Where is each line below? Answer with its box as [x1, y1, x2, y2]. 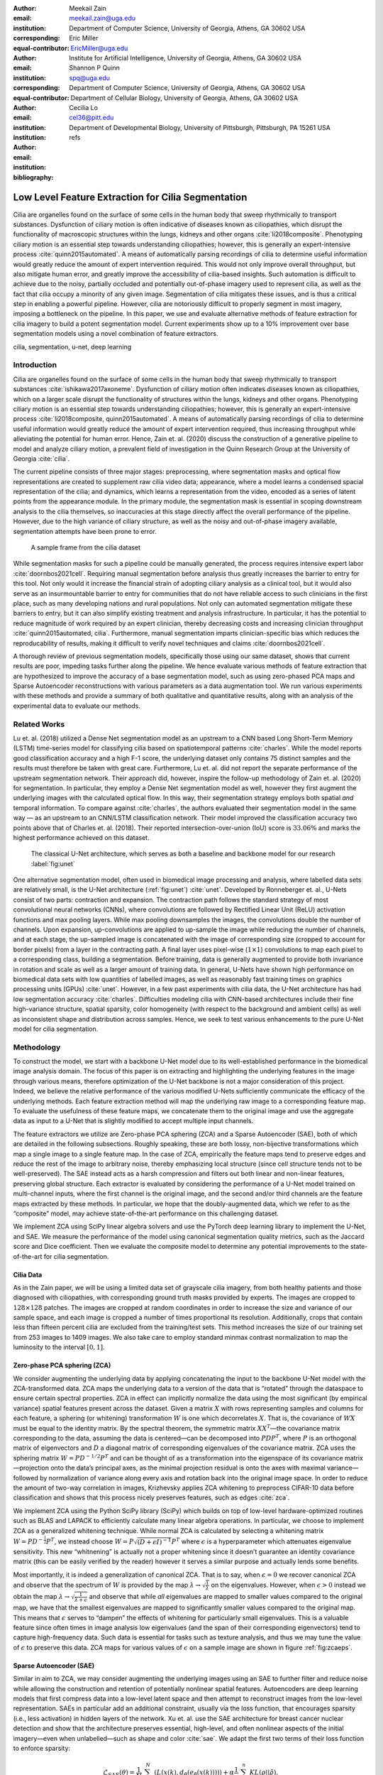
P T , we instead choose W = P [46, 1536, 134, 1546]
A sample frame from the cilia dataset [30, 543, 141, 552]
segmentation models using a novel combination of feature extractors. [13, 329, 218, 338]
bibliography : [13, 173, 54, 181]
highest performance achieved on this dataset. [13, 833, 150, 841]
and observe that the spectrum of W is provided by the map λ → [13, 1580, 201, 1590]
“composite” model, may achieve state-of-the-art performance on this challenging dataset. [13, 1209, 279, 1218]
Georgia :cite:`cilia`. [13, 454, 70, 463]
